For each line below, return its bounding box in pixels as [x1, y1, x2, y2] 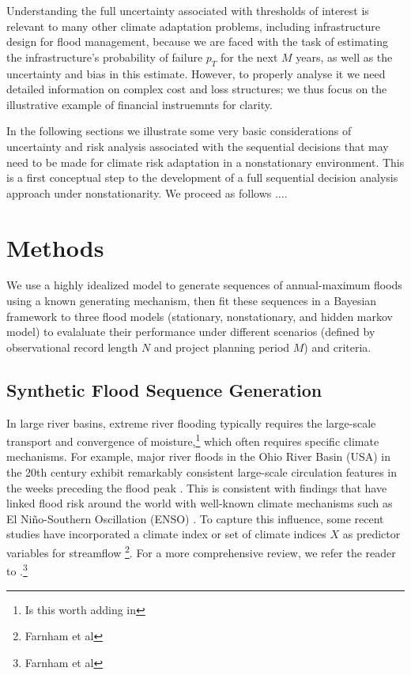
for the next [221, 48, 278, 65]
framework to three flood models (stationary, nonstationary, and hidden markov [6, 307, 393, 324]
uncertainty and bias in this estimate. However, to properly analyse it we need [6, 65, 386, 81]
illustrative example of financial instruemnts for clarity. [6, 96, 273, 112]
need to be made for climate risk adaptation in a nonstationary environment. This [6, 153, 405, 170]
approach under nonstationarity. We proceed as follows [6, 184, 272, 201]
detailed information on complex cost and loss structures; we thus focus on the [6, 81, 387, 97]
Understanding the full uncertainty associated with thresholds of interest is [6, 2, 369, 18]
